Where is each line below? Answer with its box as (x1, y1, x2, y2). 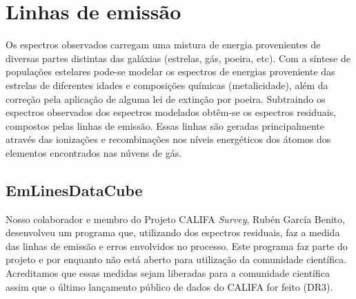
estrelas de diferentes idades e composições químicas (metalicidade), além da (6, 77, 328, 92)
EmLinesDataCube (6, 179, 143, 200)
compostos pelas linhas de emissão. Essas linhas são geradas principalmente (6, 118, 324, 133)
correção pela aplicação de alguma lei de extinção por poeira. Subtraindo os (6, 91, 326, 106)
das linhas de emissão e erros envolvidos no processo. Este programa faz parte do (6, 238, 348, 253)
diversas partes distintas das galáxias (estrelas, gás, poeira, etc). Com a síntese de (6, 50, 350, 65)
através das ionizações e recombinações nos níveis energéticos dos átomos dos (6, 132, 331, 146)
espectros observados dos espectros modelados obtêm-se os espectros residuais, (6, 105, 337, 119)
